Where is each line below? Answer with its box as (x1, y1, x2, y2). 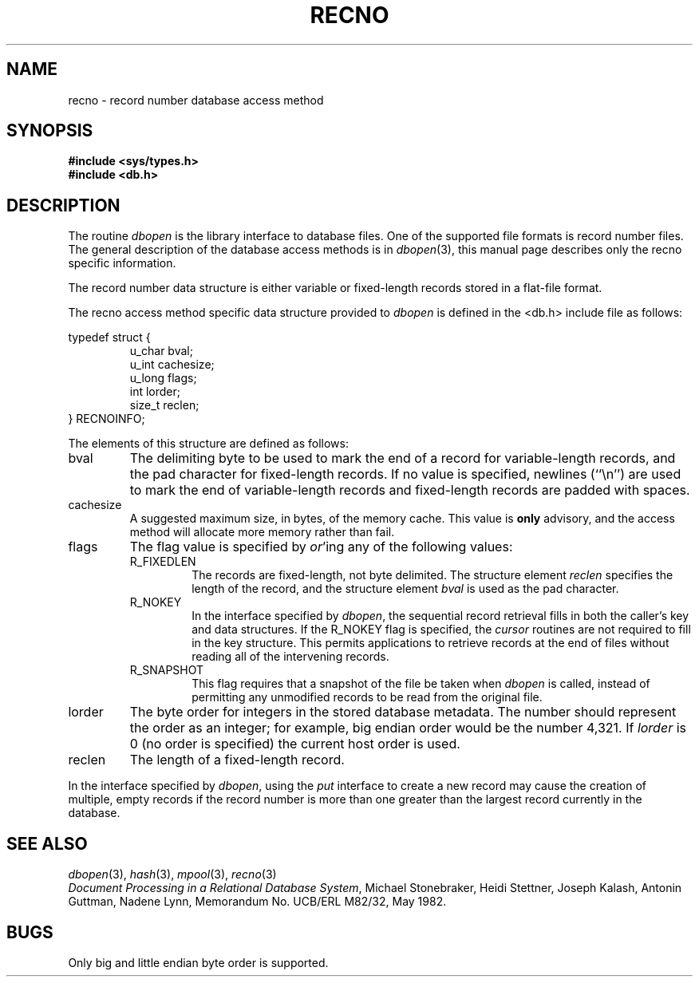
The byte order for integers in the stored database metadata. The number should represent (129, 704, 677, 720)
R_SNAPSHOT (129, 663, 204, 677)
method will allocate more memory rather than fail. (129, 525, 395, 539)
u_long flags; (129, 371, 197, 385)
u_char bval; (129, 344, 193, 358)
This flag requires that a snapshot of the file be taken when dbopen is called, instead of (192, 677, 650, 691)
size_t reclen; (129, 398, 199, 413)
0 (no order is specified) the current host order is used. (129, 736, 460, 752)
